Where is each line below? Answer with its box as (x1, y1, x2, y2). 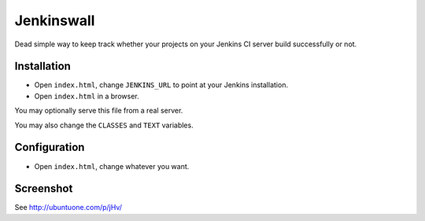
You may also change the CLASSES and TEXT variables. (14, 120, 194, 130)
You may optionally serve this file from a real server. (14, 106, 183, 116)
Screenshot (14, 182, 73, 196)
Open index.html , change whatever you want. (34, 161, 190, 171)
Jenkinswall (14, 12, 95, 29)
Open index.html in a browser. (34, 91, 139, 101)
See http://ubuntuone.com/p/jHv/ (14, 203, 122, 212)
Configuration (14, 141, 85, 154)
